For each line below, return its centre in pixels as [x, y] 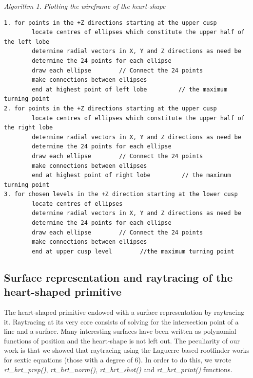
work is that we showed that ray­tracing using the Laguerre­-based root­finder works [127, 350]
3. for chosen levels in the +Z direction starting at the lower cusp [121, 194]
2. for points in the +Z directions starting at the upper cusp [110, 108]
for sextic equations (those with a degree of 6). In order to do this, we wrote [118, 360]
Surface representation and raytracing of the [118, 277]
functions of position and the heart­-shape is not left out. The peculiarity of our [122, 340]
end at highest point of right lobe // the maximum [131, 175]
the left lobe [27, 42]
